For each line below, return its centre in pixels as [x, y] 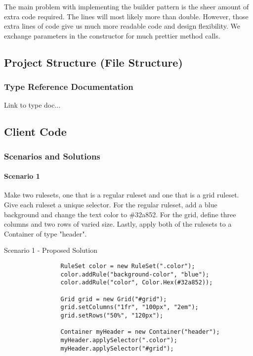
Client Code [35, 132]
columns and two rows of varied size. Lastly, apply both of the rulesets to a [118, 224]
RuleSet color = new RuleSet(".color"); [128, 266]
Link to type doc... [32, 105]
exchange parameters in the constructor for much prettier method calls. [112, 35]
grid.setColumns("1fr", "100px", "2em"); [129, 307]
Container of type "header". [45, 233]
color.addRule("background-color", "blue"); [135, 274]
